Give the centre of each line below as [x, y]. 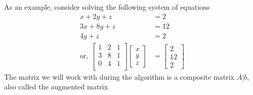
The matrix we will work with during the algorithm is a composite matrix [119, 76]
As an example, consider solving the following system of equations [107, 7]
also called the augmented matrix [56, 87]
